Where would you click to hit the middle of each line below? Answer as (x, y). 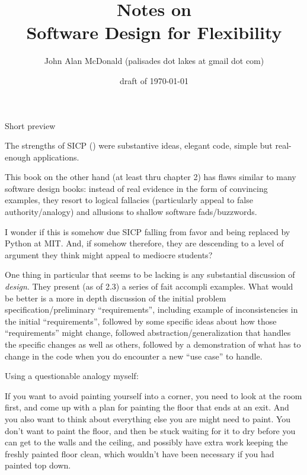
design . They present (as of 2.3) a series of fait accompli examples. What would (149, 286)
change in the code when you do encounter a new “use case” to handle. (134, 356)
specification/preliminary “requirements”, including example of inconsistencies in (151, 309)
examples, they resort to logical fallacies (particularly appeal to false (129, 200)
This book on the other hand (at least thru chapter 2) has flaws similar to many (151, 177)
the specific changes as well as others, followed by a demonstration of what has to (153, 344)
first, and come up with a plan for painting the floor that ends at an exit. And (147, 407)
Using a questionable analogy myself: (72, 376)
